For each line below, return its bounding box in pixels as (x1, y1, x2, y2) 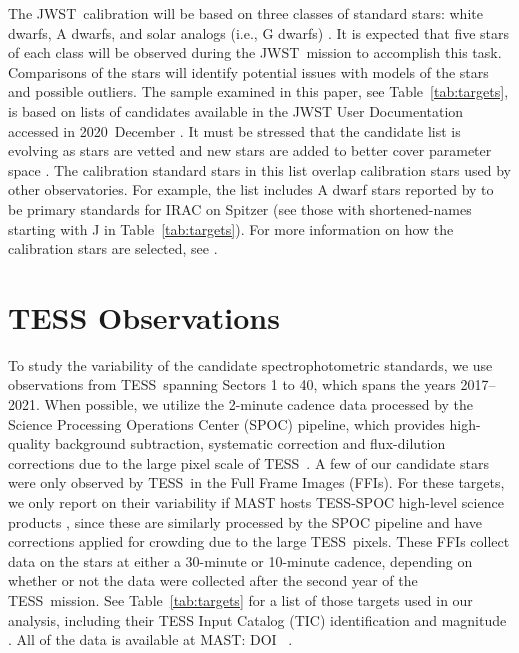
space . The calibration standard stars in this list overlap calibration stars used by (8, 159, 512, 180)
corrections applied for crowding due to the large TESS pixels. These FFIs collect (8, 531, 510, 552)
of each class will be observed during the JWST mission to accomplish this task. (8, 42, 502, 63)
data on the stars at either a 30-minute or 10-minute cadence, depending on (8, 550, 473, 571)
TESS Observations (8, 296, 280, 337)
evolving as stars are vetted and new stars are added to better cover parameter (8, 140, 492, 161)
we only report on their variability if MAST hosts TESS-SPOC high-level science (8, 492, 504, 512)
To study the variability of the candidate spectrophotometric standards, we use (8, 354, 493, 375)
